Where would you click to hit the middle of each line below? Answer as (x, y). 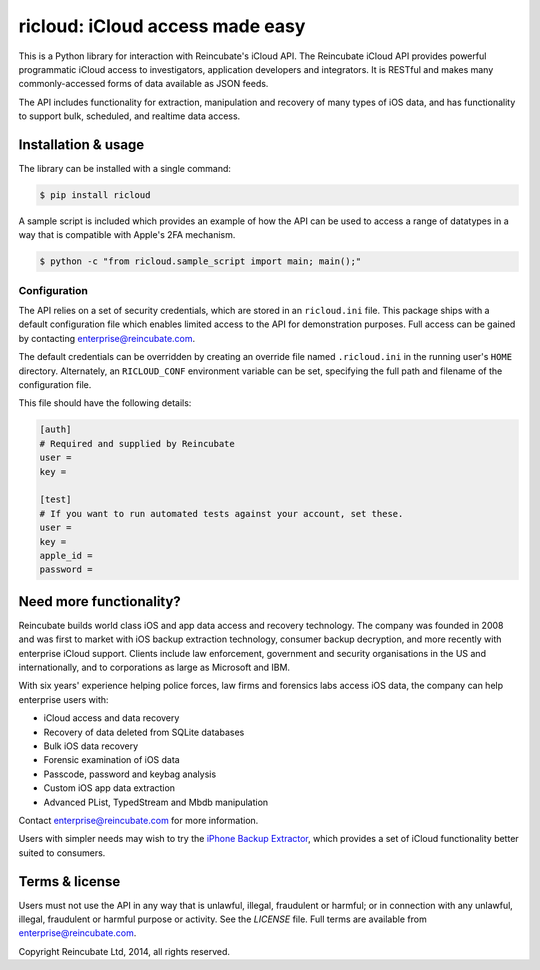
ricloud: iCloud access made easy (162, 26)
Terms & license (69, 881)
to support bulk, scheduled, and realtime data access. (129, 116)
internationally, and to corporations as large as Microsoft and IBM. (154, 667)
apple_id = (66, 555)
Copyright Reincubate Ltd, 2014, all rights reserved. (124, 951)
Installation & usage (81, 144)
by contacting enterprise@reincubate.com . (107, 338)
